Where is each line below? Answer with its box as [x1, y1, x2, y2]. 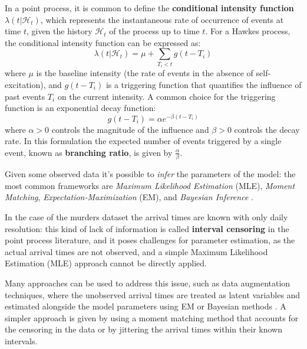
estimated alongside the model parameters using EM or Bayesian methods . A [5, 300, 286, 312]
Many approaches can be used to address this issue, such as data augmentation [5, 277, 291, 289]
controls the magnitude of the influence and [51, 123, 209, 135]
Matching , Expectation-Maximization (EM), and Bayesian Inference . [5, 191, 253, 203]
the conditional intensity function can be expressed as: [5, 36, 201, 48]
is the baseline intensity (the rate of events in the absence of [36, 67, 253, 79]
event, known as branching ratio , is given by [5, 146, 173, 158]
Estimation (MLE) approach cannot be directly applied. [5, 257, 207, 269]
